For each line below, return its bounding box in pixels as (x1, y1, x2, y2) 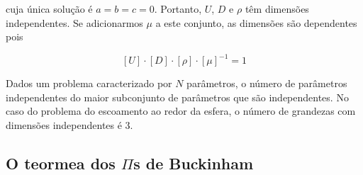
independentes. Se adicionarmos (6, 15, 143, 30)
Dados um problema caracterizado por (6, 76, 172, 91)
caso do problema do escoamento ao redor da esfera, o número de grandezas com (6, 103, 356, 118)
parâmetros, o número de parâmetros (186, 76, 347, 91)
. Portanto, (154, 1, 202, 16)
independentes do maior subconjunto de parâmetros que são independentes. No (6, 89, 349, 104)
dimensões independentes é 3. (6, 118, 133, 132)
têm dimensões (245, 1, 309, 16)
